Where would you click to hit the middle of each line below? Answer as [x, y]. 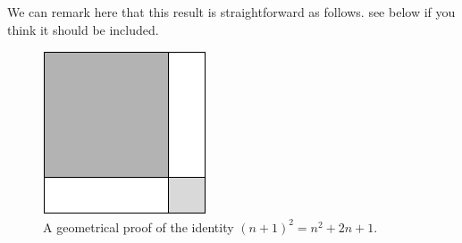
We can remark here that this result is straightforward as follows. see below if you [231, 12]
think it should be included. [83, 29]
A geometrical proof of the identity [139, 226]
